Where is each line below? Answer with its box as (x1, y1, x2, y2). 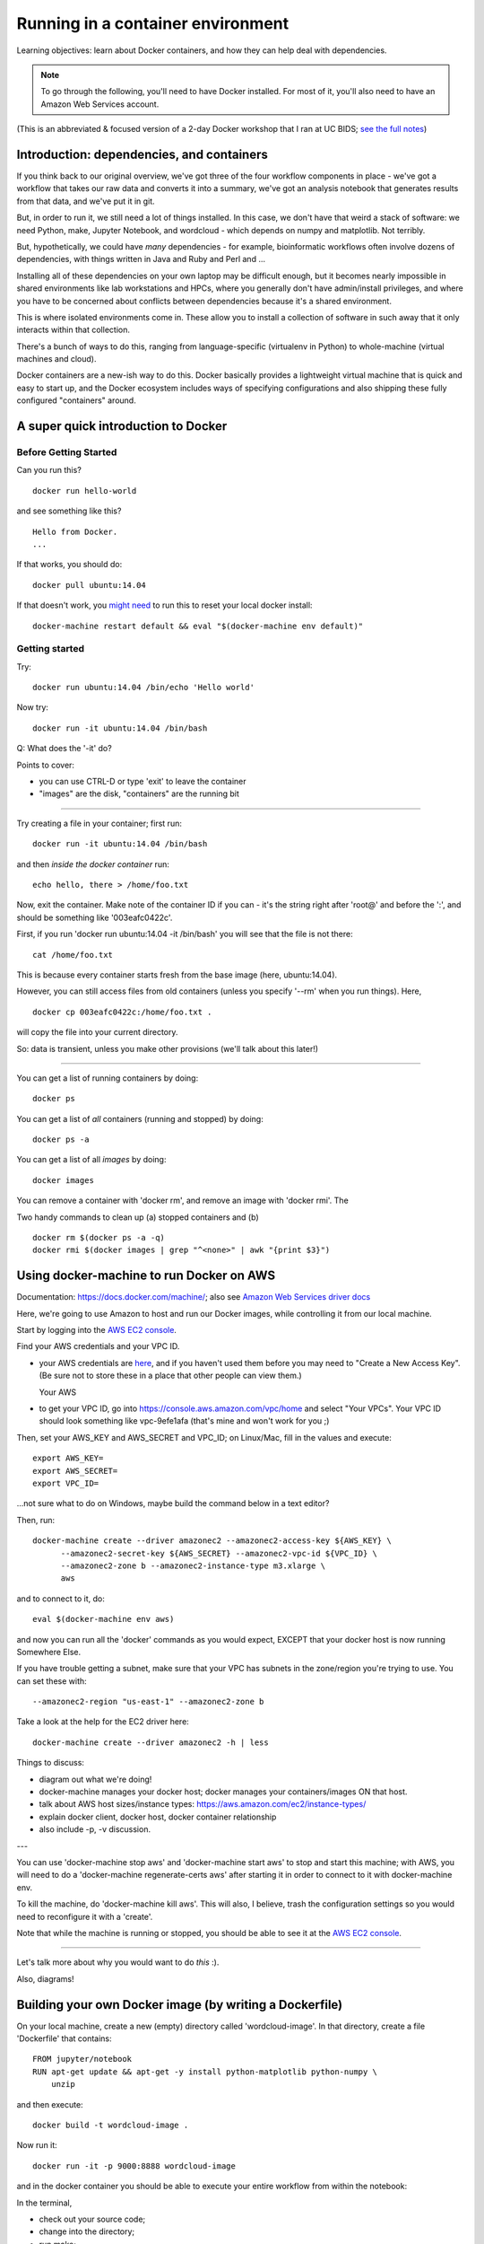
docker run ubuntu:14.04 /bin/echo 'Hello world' (32, 682, 255, 693)
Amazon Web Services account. (40, 99, 160, 110)
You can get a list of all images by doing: (16, 1154, 167, 1165)
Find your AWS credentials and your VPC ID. (16, 1341, 180, 1352)
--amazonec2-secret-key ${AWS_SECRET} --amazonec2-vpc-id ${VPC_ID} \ (60, 1548, 378, 1558)
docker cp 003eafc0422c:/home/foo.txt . (32, 1006, 212, 1017)
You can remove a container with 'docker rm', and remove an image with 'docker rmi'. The (16, 1195, 349, 1206)
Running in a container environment (16, 13, 290, 33)
